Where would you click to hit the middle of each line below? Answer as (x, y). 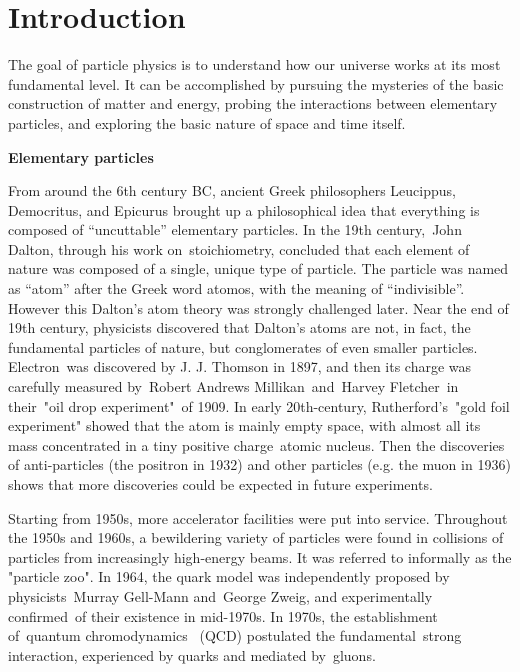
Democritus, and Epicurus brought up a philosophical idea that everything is (244, 209)
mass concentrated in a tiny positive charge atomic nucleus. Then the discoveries (256, 444)
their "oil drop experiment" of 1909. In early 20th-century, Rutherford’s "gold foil (259, 405)
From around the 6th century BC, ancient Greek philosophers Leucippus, (232, 190)
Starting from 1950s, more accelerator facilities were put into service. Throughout (258, 517)
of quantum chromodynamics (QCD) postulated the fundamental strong (235, 635)
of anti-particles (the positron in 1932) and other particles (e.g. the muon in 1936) (259, 464)
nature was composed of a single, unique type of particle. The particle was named (258, 268)
